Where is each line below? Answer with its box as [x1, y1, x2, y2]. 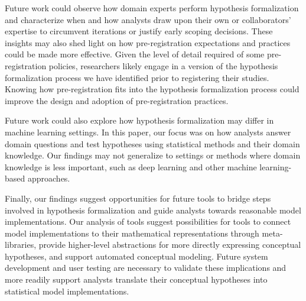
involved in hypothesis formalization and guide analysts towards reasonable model [5, 203, 301, 216]
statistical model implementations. [5, 284, 129, 297]
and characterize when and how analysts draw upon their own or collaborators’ [5, 13, 291, 25]
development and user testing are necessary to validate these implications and [5, 261, 287, 274]
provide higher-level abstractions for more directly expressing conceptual [38, 238, 301, 251]
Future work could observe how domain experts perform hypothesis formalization [5, 2, 299, 14]
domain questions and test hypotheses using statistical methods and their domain [5, 137, 300, 150]
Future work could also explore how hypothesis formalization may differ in [5, 114, 274, 127]
